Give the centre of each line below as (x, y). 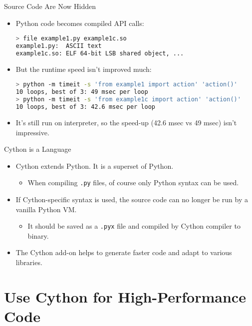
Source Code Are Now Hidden (50, 6)
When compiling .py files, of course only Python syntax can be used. (133, 182)
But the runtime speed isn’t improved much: (84, 69)
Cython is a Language (38, 149)
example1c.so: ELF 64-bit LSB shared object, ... (100, 53)
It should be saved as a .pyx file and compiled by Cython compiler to (134, 226)
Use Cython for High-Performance (125, 296)
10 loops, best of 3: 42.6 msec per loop (85, 107)
